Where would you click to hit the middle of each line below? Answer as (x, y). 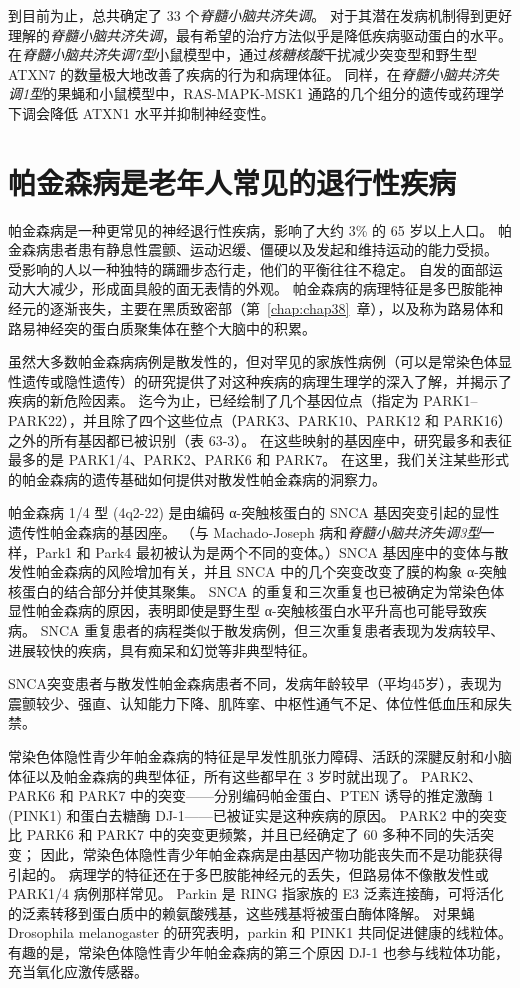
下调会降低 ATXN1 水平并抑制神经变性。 (141, 112)
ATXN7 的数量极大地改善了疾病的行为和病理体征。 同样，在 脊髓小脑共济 (246, 73)
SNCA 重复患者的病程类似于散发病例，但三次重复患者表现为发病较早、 (272, 629)
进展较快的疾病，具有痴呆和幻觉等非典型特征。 (162, 649)
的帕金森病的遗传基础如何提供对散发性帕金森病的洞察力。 (197, 478)
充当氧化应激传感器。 (78, 971)
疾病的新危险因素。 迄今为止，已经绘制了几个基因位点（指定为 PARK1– (243, 400)
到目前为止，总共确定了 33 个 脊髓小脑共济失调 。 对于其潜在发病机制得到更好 (260, 15)
